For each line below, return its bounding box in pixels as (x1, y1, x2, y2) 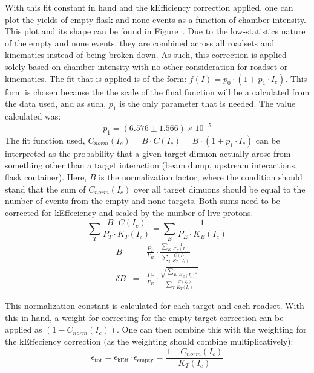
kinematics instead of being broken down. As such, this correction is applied (5, 48, 287, 61)
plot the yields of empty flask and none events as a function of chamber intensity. (5, 13, 306, 25)
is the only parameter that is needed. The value (119, 97, 296, 110)
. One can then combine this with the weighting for (116, 323, 307, 336)
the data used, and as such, (5, 97, 106, 110)
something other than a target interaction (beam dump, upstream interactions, (5, 159, 298, 171)
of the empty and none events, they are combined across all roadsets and (5, 36, 275, 49)
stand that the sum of (5, 182, 86, 195)
